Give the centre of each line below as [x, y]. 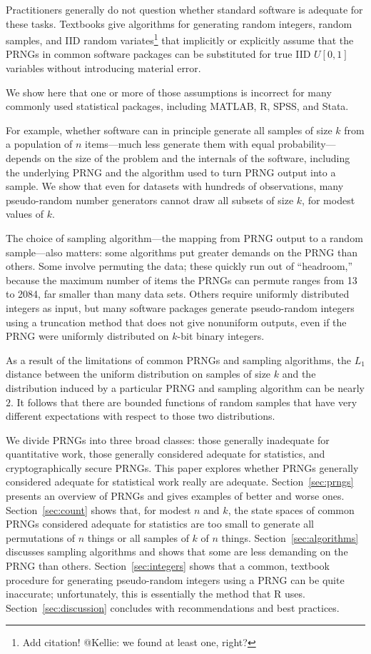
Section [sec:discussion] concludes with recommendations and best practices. [173, 607]
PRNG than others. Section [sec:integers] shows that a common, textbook [168, 566]
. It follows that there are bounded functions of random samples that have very [184, 402]
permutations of [40, 537]
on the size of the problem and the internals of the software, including [197, 158]
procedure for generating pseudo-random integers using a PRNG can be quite [175, 579]
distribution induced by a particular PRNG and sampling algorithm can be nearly [185, 387]
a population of [39, 144]
